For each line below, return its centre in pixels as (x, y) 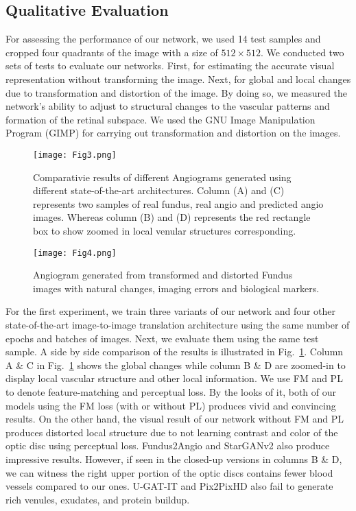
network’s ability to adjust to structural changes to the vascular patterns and (168, 106)
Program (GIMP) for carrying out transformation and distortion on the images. (173, 133)
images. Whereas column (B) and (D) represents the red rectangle (172, 217)
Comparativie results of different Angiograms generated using (162, 177)
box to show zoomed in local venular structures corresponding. (165, 230)
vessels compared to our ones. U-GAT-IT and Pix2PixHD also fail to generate (169, 486)
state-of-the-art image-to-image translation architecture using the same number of (178, 325)
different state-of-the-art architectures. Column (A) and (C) (159, 190)
